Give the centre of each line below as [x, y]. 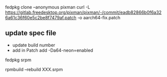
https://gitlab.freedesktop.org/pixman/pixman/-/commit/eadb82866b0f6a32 [83, 12]
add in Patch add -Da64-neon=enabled [53, 50]
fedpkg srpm [18, 60]
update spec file [31, 33]
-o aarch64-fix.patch [99, 18]
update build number [34, 45]
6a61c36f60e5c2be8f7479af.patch [41, 18]
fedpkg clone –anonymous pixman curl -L [48, 7]
